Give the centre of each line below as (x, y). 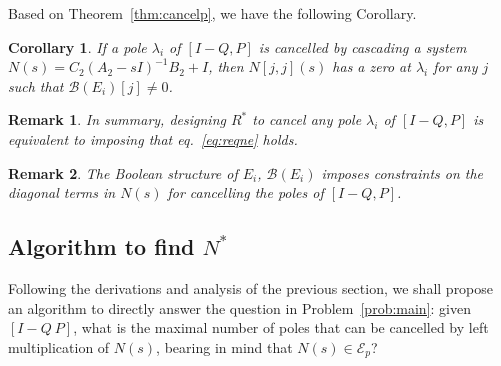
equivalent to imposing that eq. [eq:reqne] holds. (153, 138)
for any (455, 66)
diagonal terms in (62, 192)
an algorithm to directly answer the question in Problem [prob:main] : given (239, 307)
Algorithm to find (101, 246)
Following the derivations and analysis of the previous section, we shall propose (251, 287)
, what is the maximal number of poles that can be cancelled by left (281, 327)
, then (226, 66)
